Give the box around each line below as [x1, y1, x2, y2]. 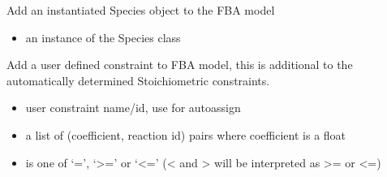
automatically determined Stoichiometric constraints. [6, 71, 270, 88]
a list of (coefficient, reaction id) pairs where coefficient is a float [25, 126, 346, 143]
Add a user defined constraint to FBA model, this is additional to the [6, 56, 353, 73]
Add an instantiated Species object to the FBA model [6, 2, 275, 18]
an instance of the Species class [25, 28, 181, 45]
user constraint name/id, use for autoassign [25, 99, 241, 116]
